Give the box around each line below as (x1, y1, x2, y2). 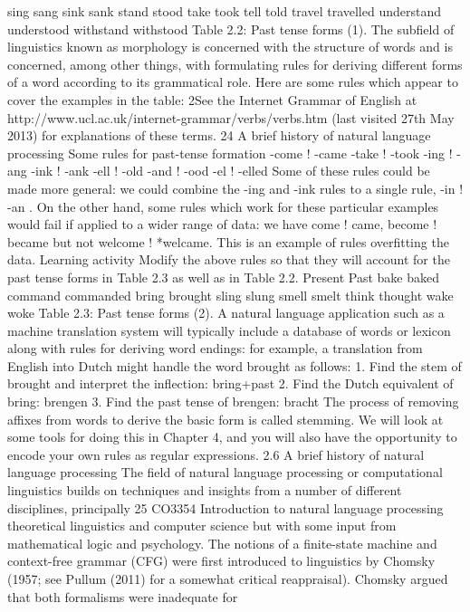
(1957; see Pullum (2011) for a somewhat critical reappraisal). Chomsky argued (7, 569, 448, 588)
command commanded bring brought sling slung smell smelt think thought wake (7, 285, 454, 304)
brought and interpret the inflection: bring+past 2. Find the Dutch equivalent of (7, 374, 454, 393)
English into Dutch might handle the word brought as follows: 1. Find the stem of (7, 356, 462, 375)
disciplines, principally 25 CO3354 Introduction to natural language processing (7, 498, 444, 517)
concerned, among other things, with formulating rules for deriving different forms (7, 54, 463, 73)
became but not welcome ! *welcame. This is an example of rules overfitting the (7, 232, 449, 251)
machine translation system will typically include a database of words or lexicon (7, 320, 451, 339)
